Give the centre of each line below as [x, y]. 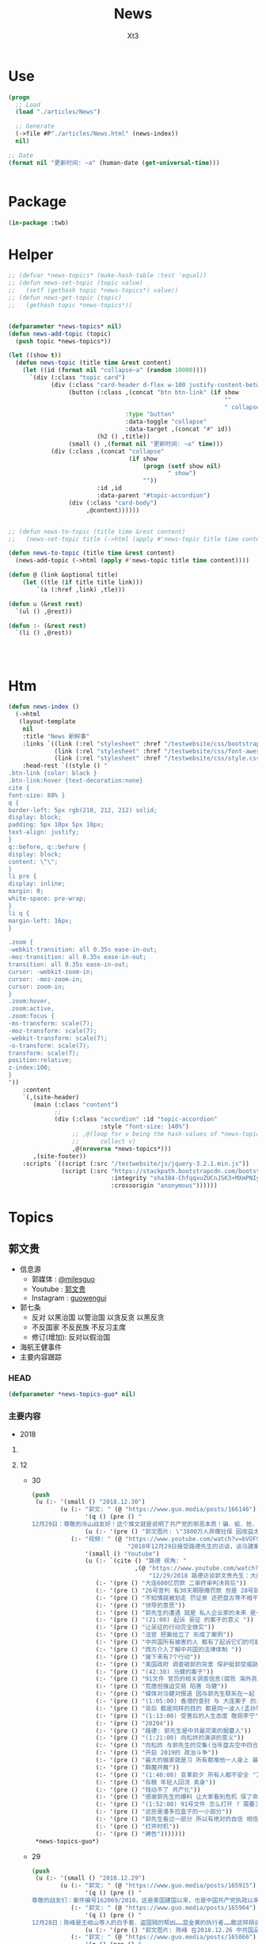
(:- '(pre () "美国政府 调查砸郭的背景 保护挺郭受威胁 [177, 1664]
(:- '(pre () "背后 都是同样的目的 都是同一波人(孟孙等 [179, 1708]
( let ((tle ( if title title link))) [83, 583]
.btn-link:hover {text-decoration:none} [76, 780]
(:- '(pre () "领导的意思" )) [141, 1605]
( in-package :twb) [38, 223]
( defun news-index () [44, 707]
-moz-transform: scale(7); [53, 1031]
